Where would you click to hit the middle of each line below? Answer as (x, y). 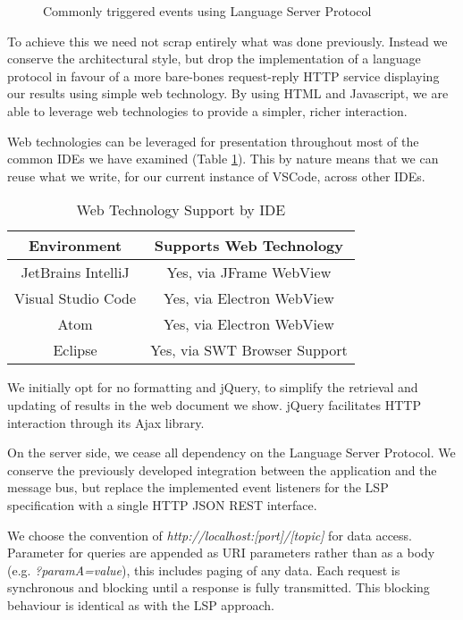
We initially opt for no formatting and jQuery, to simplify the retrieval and (213, 387)
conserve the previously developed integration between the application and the (222, 469)
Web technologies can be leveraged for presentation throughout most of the (213, 141)
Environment (75, 246)
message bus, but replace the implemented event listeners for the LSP (198, 487)
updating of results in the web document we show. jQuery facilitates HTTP (214, 404)
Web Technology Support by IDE (181, 210)
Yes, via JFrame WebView (249, 272)
